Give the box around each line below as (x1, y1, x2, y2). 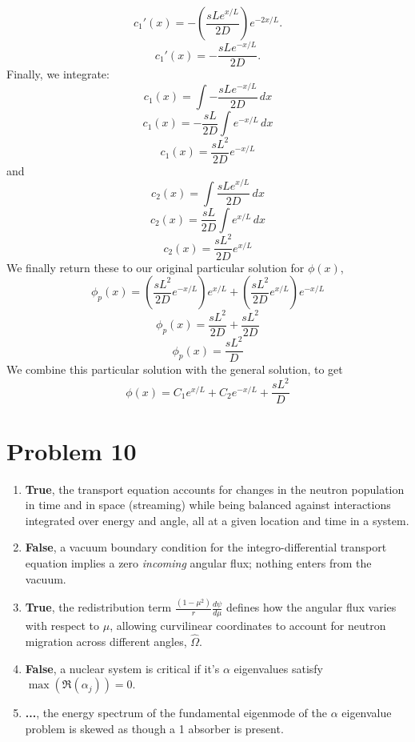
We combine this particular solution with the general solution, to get (6, 361, 343, 378)
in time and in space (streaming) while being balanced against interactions (25, 496, 391, 513)
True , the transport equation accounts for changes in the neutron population (25, 480, 405, 497)
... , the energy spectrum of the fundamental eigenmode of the (25, 704, 327, 721)
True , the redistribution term (25, 599, 172, 616)
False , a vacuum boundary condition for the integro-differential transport (25, 539, 387, 555)
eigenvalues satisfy (233, 660, 323, 676)
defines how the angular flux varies (226, 599, 397, 616)
